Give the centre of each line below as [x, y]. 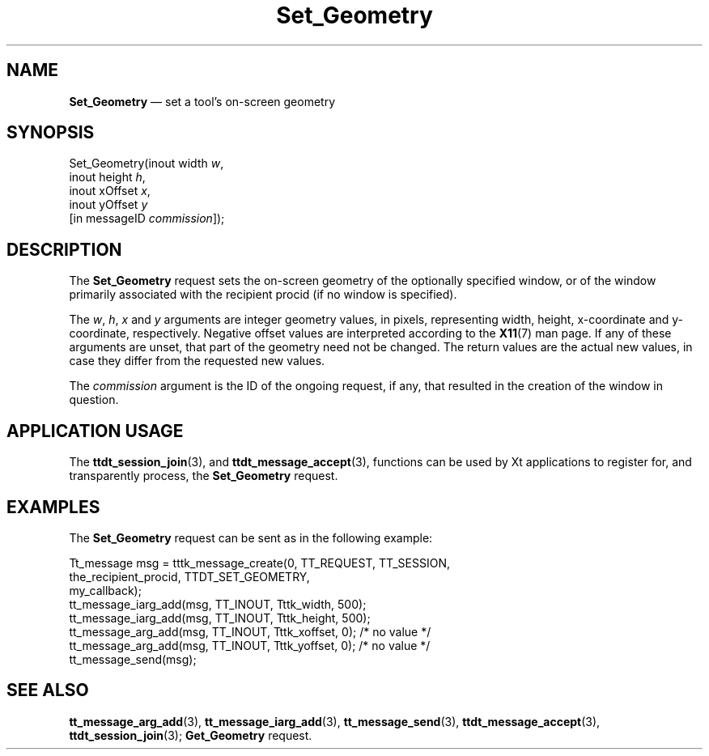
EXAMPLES [53, 507]
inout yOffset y [108, 205]
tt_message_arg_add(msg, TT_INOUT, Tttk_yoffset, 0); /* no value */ [250, 645]
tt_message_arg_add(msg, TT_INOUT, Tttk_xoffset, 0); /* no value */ [250, 631]
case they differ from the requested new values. [197, 361]
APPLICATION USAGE [95, 431]
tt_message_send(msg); [133, 659]
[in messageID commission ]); [147, 219]
